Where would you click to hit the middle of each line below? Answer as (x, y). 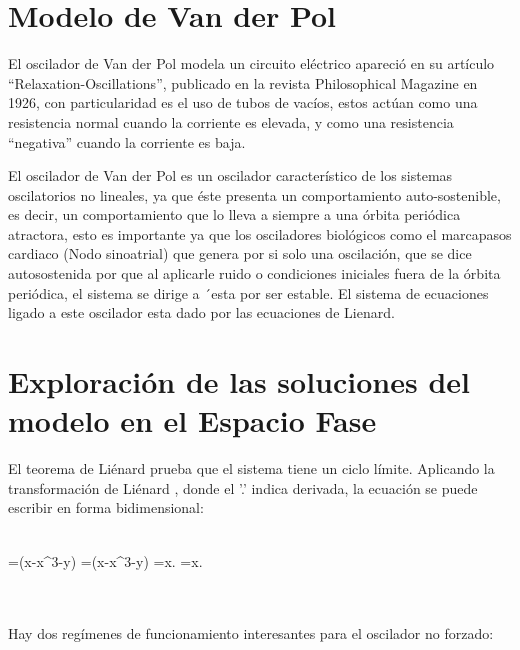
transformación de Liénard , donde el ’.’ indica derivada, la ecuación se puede (243, 487)
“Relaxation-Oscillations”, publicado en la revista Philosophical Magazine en (243, 82)
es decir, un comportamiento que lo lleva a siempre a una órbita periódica (234, 214)
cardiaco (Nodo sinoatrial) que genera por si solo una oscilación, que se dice (240, 253)
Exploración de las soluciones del (239, 381)
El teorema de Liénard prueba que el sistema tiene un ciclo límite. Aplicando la (251, 468)
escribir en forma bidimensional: (106, 507)
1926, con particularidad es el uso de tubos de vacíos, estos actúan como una (243, 102)
